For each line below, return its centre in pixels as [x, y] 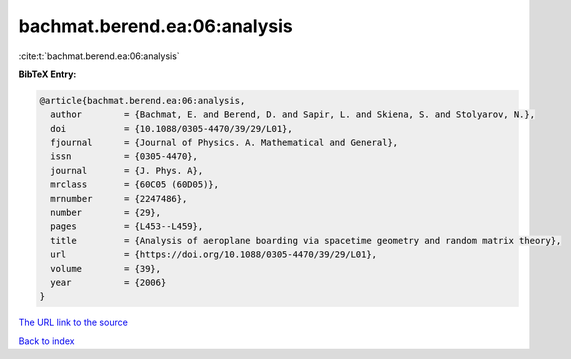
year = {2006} [108, 282]
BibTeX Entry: [47, 74]
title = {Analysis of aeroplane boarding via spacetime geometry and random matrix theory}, [306, 240]
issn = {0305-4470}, [124, 156]
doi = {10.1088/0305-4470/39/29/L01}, [172, 128]
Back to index [46, 341]
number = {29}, [106, 213]
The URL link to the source [73, 322]
